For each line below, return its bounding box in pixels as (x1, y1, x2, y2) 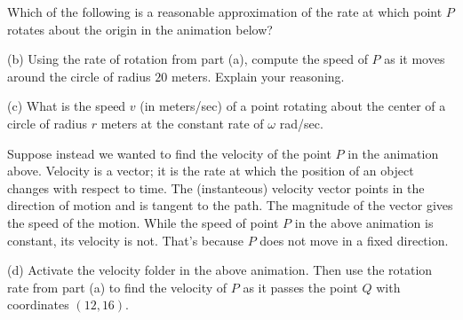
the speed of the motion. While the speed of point (7, 213, 279, 231)
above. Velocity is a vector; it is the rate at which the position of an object (7, 161, 414, 180)
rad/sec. (279, 113, 323, 132)
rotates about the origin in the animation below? (7, 20, 273, 38)
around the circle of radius (7, 66, 151, 85)
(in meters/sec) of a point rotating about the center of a (140, 97, 446, 115)
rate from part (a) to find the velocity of (7, 277, 228, 296)
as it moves (384, 50, 445, 68)
